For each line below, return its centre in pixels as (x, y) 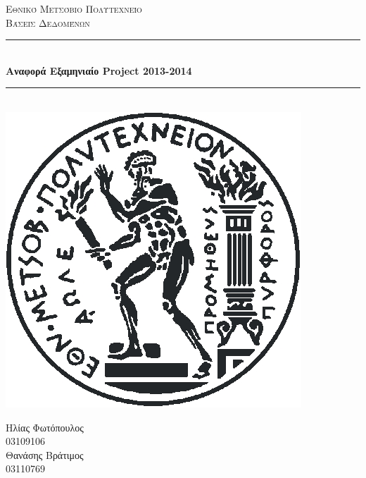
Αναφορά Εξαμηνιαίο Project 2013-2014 (99, 70)
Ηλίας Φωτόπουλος (45, 427)
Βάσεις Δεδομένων (48, 22)
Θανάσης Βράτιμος (45, 454)
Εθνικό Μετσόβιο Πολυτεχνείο (74, 8)
